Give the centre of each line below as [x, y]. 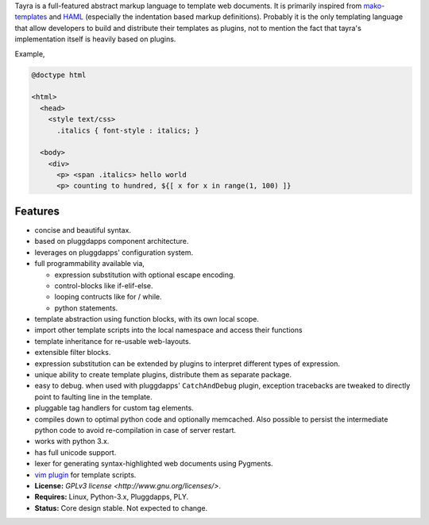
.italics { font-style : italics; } [128, 130]
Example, [30, 54]
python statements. [86, 308]
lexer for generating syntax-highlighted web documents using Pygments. [154, 464]
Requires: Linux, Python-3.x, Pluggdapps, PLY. [112, 497]
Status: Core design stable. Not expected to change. [121, 508]
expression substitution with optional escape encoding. [145, 275]
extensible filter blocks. [73, 353]
